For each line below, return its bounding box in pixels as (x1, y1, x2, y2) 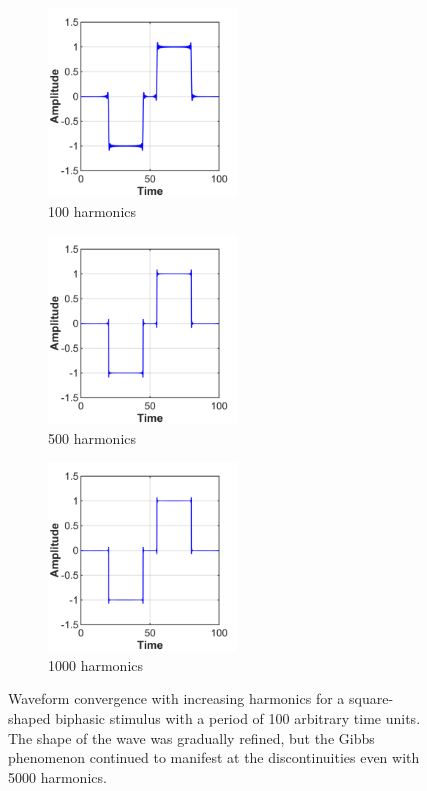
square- (348, 688, 394, 709)
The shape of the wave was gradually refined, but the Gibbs (8, 727, 375, 748)
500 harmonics (48, 427, 137, 448)
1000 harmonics (48, 654, 144, 675)
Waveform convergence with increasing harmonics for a (8, 688, 345, 709)
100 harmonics (48, 200, 137, 221)
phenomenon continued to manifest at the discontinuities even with (8, 747, 420, 768)
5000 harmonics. (8, 766, 107, 787)
